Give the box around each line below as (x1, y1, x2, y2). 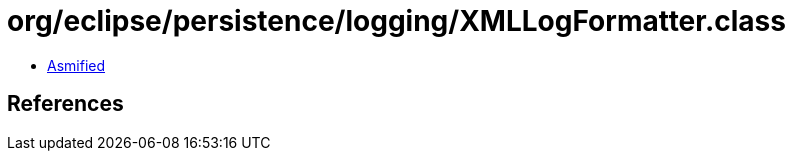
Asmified (47, 56, 106, 74)
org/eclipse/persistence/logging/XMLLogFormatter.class (7, 4, 786, 38)
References (7, 91, 124, 117)
